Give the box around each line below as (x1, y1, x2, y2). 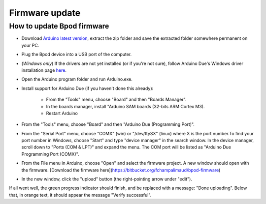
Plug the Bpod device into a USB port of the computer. (21, 52, 132, 58)
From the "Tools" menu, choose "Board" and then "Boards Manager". (46, 96, 187, 103)
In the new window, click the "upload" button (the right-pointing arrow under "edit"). (21, 176, 192, 182)
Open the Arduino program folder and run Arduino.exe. (21, 76, 133, 82)
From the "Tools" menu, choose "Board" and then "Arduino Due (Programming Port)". (21, 121, 195, 127)
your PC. (21, 42, 39, 48)
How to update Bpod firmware (9, 22, 109, 30)
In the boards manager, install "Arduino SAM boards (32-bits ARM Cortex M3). (46, 103, 205, 109)
